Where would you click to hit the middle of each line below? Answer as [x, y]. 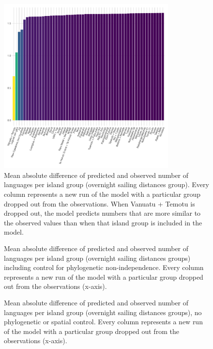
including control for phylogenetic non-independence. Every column [104, 267]
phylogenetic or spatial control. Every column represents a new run [103, 322]
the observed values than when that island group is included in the [103, 222]
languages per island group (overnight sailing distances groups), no [103, 312]
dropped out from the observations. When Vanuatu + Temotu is [99, 203]
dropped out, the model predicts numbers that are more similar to [102, 213]
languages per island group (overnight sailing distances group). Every [106, 184]
